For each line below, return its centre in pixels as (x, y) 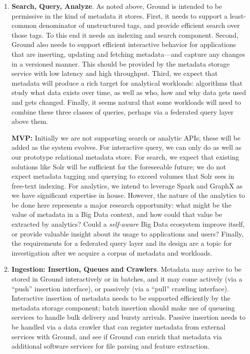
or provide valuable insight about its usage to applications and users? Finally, (127, 233)
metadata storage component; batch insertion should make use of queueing (123, 307)
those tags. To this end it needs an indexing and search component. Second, (125, 35)
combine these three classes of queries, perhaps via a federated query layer (123, 111)
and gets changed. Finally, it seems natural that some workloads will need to (126, 102)
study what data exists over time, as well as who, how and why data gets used (129, 92)
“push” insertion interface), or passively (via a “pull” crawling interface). (120, 288)
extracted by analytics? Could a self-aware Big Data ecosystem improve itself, (128, 224)
